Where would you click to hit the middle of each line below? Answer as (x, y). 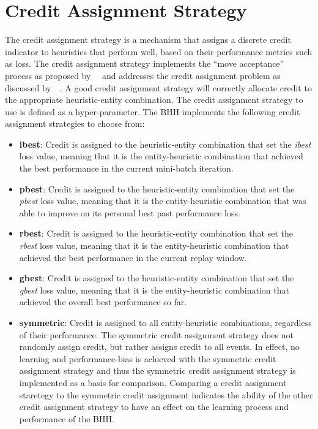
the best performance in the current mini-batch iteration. (126, 168)
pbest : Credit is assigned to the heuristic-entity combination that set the (157, 188)
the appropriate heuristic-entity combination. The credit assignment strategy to (154, 100)
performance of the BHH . (67, 418)
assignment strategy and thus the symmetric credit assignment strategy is (157, 370)
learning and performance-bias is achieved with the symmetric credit (148, 358)
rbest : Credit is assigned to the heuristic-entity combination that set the (156, 233)
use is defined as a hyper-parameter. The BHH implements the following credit (153, 111)
